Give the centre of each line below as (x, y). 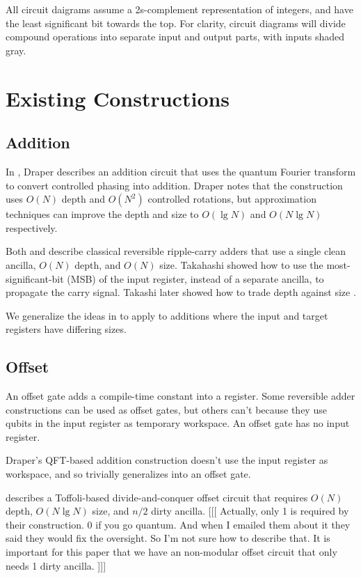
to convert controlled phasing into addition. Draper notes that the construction (174, 185)
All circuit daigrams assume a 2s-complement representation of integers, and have (179, 9)
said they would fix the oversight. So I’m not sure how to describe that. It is (168, 538)
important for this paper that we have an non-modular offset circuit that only (171, 552)
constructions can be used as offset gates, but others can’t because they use (166, 409)
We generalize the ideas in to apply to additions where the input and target (167, 315)
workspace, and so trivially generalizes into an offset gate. (128, 474)
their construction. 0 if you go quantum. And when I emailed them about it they (178, 524)
